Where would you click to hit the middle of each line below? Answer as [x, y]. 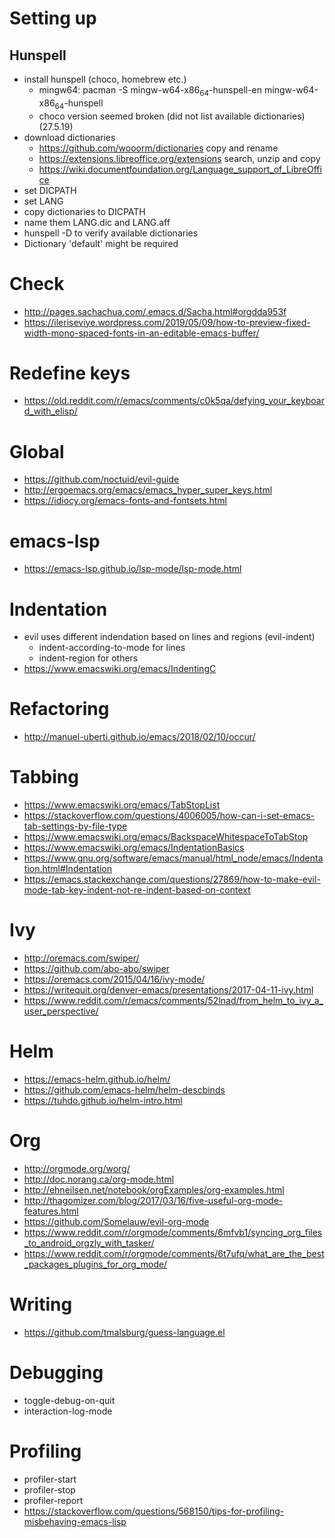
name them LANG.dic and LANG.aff [97, 222]
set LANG [43, 201]
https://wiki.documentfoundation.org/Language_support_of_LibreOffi [180, 169]
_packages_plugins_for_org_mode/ [95, 1264]
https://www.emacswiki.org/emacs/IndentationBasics [134, 848]
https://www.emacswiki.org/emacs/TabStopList [122, 805]
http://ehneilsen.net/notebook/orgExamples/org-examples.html [154, 1189]
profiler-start [50, 1479]
